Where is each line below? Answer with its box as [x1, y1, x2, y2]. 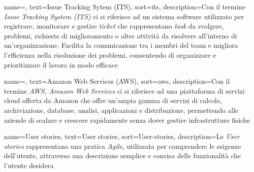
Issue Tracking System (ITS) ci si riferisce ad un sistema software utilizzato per [4, 11, 244, 21]
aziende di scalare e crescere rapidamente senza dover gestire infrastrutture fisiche [4, 114, 251, 125]
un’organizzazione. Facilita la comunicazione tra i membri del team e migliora [4, 40, 238, 50]
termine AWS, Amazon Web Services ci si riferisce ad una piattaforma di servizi [4, 85, 245, 96]
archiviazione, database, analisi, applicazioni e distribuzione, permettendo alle [4, 104, 238, 115]
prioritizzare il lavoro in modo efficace [4, 59, 118, 69]
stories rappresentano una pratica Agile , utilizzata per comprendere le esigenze [4, 140, 241, 151]
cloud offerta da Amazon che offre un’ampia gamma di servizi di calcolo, [4, 95, 222, 105]
